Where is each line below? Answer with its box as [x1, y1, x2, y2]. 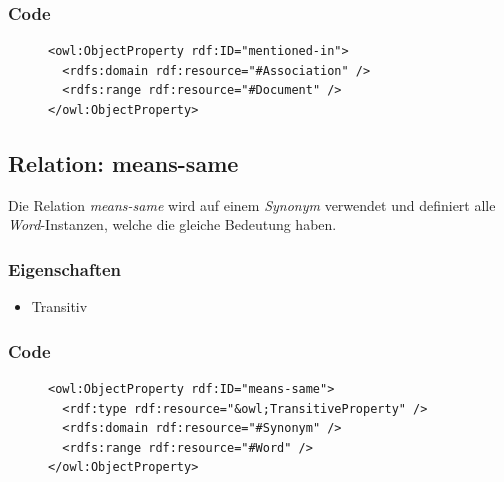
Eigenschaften [8, 256, 122, 281]
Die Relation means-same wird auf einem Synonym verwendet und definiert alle [8, 194, 496, 215]
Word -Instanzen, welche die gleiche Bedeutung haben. [8, 214, 337, 235]
